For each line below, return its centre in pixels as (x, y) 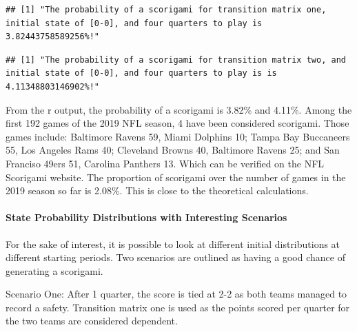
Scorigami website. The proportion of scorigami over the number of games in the (176, 177)
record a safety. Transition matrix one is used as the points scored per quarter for (178, 307)
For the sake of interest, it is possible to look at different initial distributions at (173, 243)
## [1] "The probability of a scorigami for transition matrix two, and (176, 60)
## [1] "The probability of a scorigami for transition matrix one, (166, 10)
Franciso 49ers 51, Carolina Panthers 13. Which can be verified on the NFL (165, 163)
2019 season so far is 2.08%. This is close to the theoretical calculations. (157, 190)
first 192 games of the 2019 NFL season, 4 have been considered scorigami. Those (177, 123)
